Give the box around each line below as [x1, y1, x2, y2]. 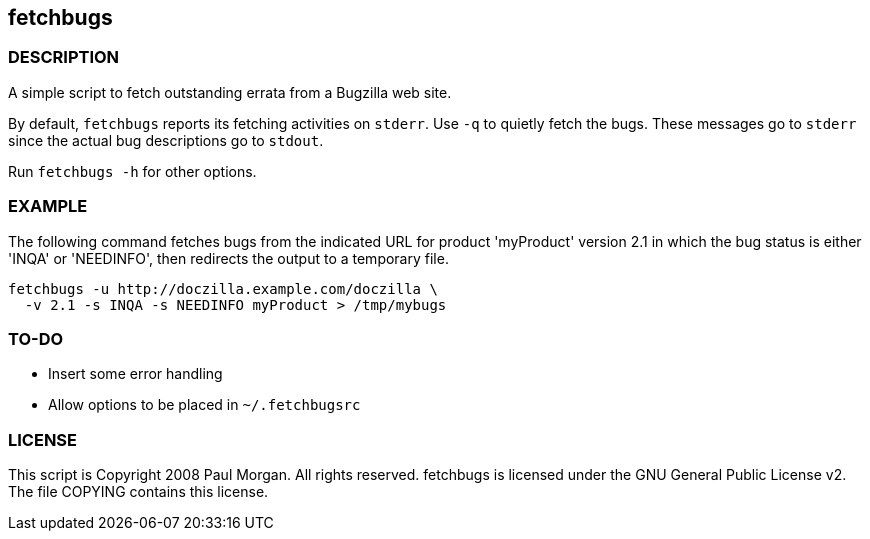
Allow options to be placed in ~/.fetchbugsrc [48, 396, 361, 414]
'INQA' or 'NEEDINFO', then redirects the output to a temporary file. [8, 249, 449, 267]
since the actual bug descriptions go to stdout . [8, 131, 324, 149]
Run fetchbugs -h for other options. [8, 162, 257, 180]
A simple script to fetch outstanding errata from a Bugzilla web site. [8, 83, 452, 101]
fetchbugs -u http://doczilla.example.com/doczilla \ [8, 280, 438, 297]
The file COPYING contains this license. [8, 483, 269, 501]
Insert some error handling [48, 365, 223, 383]
